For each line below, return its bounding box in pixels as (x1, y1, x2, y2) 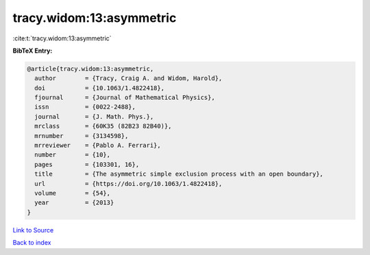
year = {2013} (34, 199, 114, 206)
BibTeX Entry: (12, 46, 53, 55)
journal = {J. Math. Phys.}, (34, 113, 154, 120)
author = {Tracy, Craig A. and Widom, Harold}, (34, 75, 223, 82)
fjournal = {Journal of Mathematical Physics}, (34, 94, 215, 102)
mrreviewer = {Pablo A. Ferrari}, (34, 142, 161, 150)
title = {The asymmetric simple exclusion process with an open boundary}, (34, 170, 323, 178)
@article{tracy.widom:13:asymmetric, (27, 65, 154, 72)
